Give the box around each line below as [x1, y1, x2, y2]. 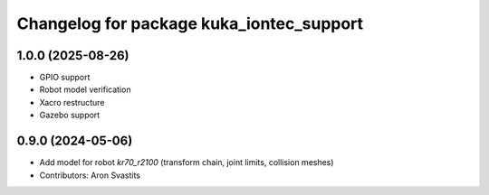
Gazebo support [39, 109, 101, 121]
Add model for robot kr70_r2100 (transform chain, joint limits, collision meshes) [39, 157, 334, 168]
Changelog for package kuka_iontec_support [16, 14, 364, 33]
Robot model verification [39, 84, 131, 95]
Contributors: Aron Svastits [39, 170, 140, 181]
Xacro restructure [39, 97, 105, 107]
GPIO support [39, 72, 91, 83]
